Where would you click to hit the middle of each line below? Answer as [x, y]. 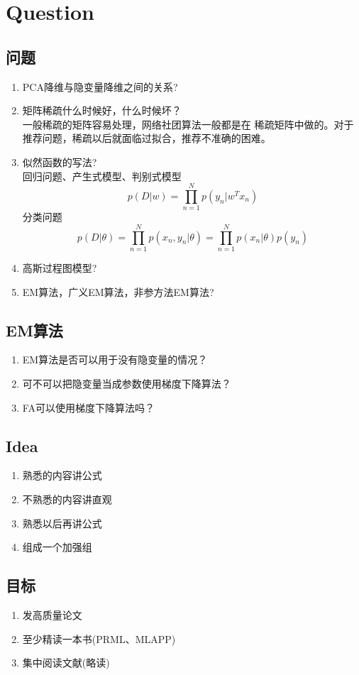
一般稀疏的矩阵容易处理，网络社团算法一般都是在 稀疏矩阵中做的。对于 [188, 124]
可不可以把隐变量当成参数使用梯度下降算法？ [127, 383]
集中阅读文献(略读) [66, 663]
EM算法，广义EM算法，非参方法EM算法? [118, 291]
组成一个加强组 [57, 547]
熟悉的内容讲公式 [62, 475]
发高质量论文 [52, 614]
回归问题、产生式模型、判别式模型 [102, 176]
